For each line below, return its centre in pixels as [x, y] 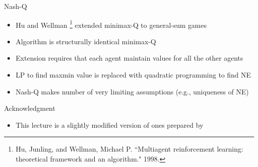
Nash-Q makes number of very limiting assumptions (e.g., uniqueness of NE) [132, 91]
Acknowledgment [30, 108]
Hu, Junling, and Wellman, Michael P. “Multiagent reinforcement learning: [129, 149]
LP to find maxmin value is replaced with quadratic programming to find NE [133, 75]
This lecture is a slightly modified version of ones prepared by [109, 125]
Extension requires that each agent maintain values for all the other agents [129, 58]
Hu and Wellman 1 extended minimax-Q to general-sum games [111, 24]
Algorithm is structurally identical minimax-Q [86, 41]
